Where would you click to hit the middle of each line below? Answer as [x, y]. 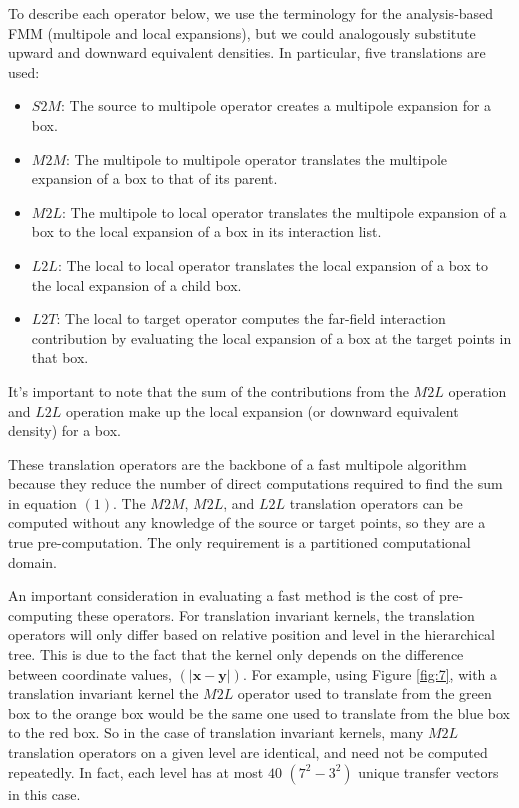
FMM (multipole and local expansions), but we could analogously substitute [242, 32]
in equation [42, 502]
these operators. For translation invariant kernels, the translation [276, 614]
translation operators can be [376, 502]
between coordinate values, [90, 673]
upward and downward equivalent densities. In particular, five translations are [247, 52]
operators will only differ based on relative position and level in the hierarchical [251, 634]
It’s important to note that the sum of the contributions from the [208, 390]
